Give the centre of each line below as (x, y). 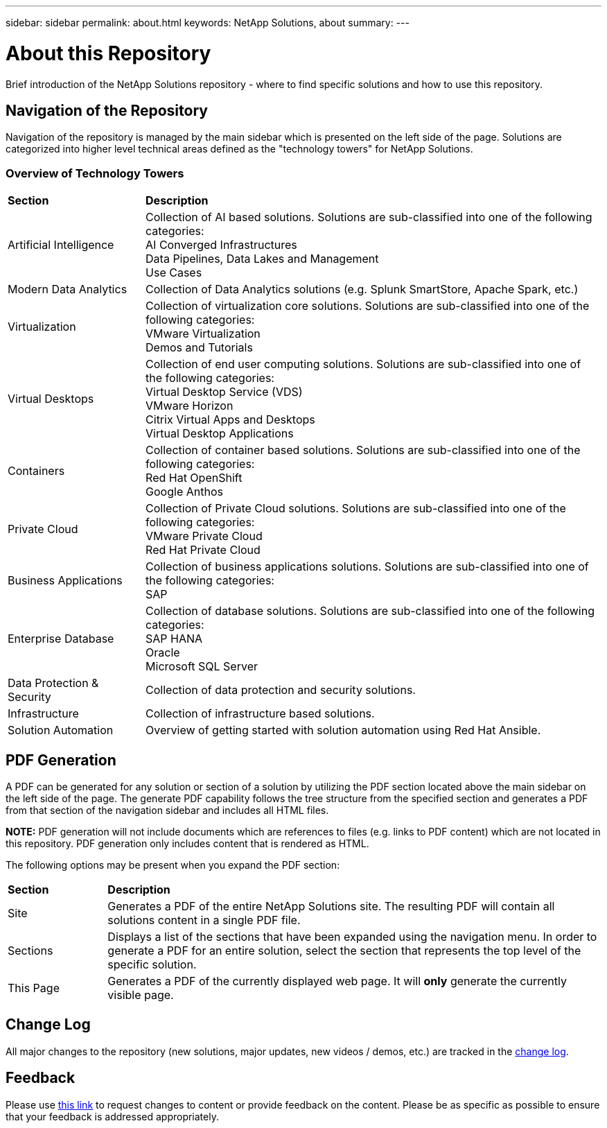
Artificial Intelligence (61, 245)
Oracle (163, 653)
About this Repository (108, 53)
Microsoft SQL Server (202, 667)
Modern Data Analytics (68, 289)
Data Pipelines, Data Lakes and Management (262, 259)
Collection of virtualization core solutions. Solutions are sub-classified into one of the (368, 306)
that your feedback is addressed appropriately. (112, 1116)
